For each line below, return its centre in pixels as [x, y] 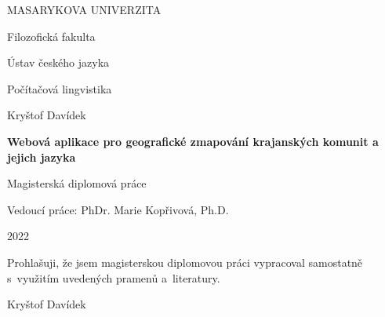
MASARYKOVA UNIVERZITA [84, 9]
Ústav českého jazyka [58, 62]
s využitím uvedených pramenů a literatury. [114, 277]
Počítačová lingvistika [60, 88]
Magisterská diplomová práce [77, 183]
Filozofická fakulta [51, 36]
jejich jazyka [42, 157]
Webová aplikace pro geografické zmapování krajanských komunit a [193, 141]
